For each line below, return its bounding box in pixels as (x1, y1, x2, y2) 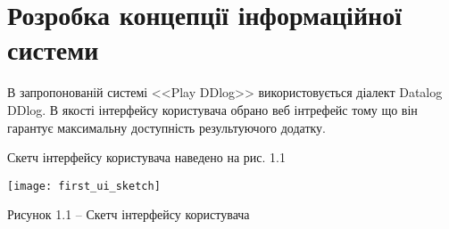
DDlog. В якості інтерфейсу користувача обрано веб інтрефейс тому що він (7, 100, 418, 119)
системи (7, 31, 99, 68)
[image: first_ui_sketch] (7, 179, 161, 192)
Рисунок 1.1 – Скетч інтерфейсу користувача (7, 205, 250, 224)
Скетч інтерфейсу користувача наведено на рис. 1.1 (7, 148, 287, 167)
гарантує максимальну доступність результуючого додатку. (7, 118, 327, 136)
